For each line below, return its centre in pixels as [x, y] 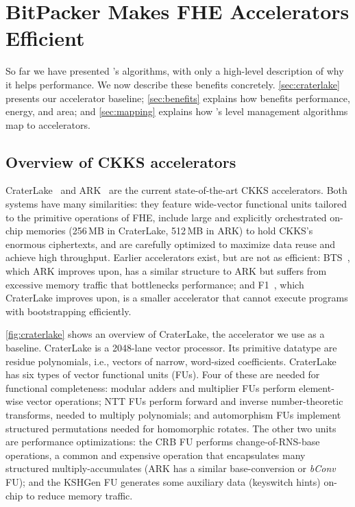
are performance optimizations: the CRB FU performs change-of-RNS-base [163, 442]
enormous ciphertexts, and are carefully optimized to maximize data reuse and [171, 244]
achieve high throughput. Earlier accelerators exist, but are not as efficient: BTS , [178, 257]
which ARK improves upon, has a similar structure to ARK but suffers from [166, 271]
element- [317, 387]
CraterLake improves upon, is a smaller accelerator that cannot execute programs [177, 298]
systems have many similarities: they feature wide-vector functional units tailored [176, 204]
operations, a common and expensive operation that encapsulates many [156, 455]
